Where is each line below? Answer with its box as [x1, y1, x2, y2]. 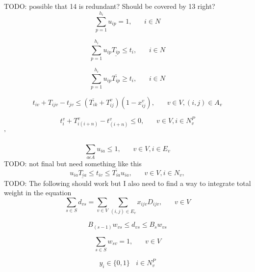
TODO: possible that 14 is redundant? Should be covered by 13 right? [4, 1, 215, 11]
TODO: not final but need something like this [4, 158, 142, 169]
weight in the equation [4, 187, 72, 198]
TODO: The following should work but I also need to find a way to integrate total [4, 178, 251, 188]
